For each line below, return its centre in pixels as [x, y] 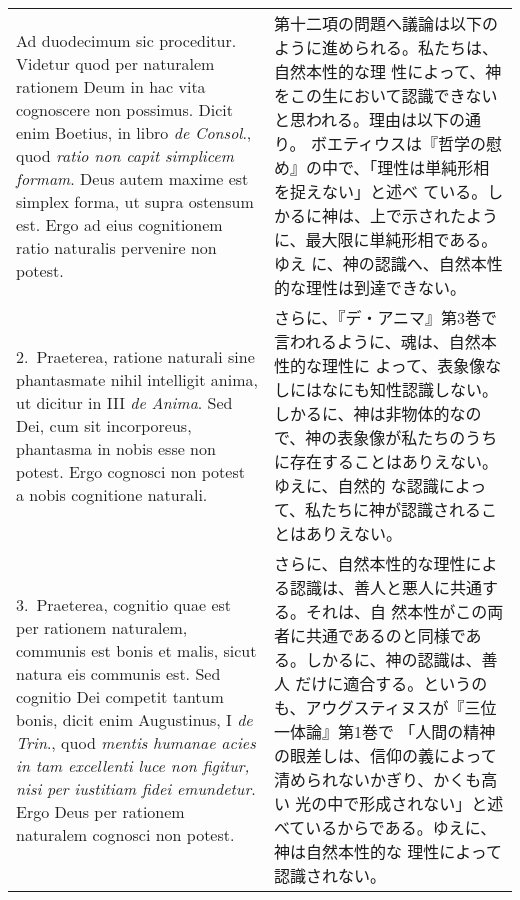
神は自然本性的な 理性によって [387, 851]
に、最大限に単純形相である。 [385, 239]
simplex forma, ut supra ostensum [135, 201]
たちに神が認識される [401, 509]
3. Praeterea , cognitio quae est [124, 604]
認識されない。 [329, 875]
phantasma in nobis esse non [116, 448]
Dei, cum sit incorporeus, [104, 425]
